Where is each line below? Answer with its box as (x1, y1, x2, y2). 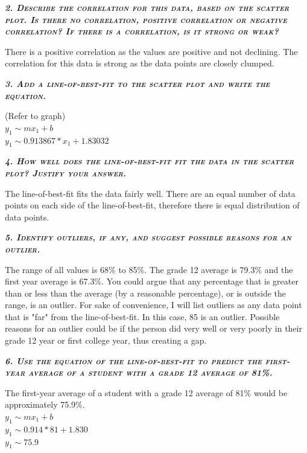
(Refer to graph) (5, 109, 66, 122)
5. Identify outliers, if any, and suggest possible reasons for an (5, 231, 291, 243)
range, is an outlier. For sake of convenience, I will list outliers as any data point (5, 298, 302, 311)
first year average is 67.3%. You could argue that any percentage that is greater (5, 275, 299, 288)
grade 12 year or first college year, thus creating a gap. (5, 334, 207, 347)
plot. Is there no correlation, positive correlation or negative (5, 13, 287, 25)
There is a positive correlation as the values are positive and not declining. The (5, 45, 298, 57)
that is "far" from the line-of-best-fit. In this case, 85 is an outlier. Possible (5, 310, 280, 323)
